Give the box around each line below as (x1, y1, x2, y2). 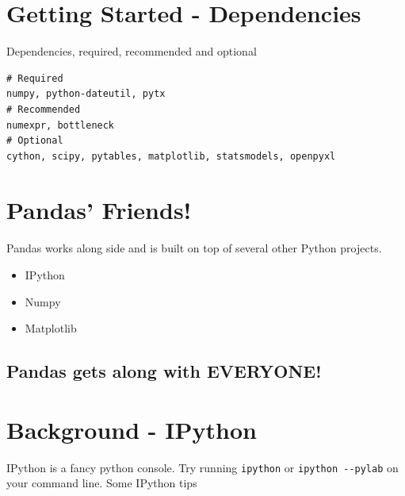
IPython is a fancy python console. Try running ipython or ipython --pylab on (6, 459, 399, 475)
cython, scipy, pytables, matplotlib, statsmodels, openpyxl (6, 150, 336, 162)
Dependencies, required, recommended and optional (6, 43, 257, 60)
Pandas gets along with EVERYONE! (6, 359, 322, 383)
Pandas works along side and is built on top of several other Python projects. (6, 240, 382, 256)
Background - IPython (6, 413, 257, 445)
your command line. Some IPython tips (6, 475, 197, 491)
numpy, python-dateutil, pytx (6, 88, 166, 100)
